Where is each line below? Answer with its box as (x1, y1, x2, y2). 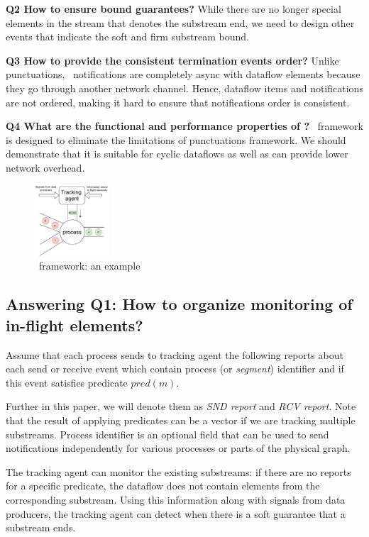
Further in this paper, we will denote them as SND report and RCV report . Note (6, 399, 356, 414)
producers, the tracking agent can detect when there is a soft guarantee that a (6, 506, 346, 521)
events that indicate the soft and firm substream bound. (6, 29, 250, 44)
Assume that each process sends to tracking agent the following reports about (6, 347, 343, 362)
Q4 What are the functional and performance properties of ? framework (6, 118, 363, 133)
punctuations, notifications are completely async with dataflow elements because (6, 67, 360, 82)
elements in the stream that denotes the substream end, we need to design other (6, 15, 355, 30)
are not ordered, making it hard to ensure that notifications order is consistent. (6, 94, 350, 109)
